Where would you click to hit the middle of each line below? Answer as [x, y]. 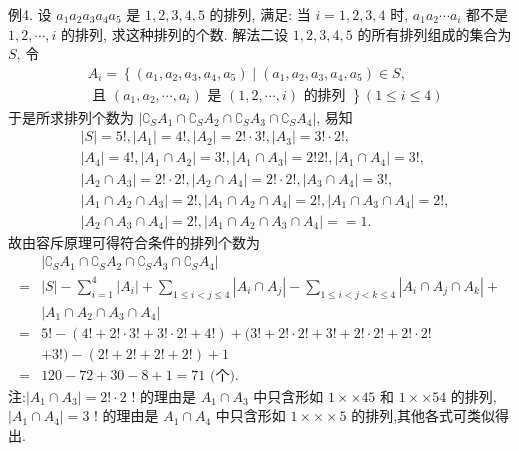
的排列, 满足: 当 [260, 14]
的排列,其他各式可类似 [423, 415]
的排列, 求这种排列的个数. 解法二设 [175, 33]
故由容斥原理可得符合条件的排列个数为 [134, 241]
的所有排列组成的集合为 [434, 33]
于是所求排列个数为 [71, 116]
